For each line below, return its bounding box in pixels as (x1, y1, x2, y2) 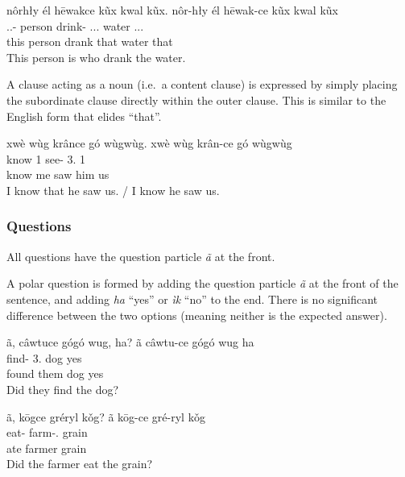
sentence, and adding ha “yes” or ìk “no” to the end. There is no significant (6, 290, 378, 307)
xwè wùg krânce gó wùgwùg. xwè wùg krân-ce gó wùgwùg (6, 135, 292, 151)
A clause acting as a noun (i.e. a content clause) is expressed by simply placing (6, 76, 398, 93)
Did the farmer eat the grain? (6, 455, 153, 472)
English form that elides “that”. (6, 107, 162, 124)
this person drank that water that (6, 33, 173, 50)
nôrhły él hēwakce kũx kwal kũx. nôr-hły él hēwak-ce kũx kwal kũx (6, 2, 338, 18)
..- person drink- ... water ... (6, 17, 144, 34)
